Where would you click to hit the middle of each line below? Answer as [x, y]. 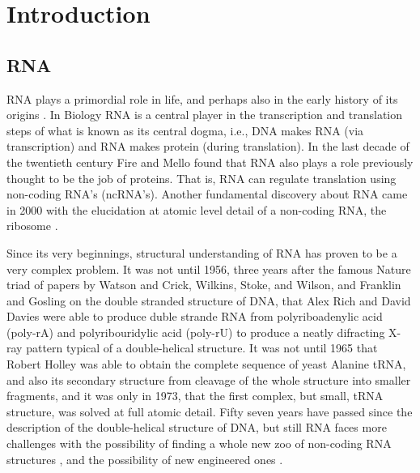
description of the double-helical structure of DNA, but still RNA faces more [197, 427]
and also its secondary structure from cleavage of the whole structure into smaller [209, 379]
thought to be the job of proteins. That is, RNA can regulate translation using [202, 178]
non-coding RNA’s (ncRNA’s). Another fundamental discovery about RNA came [207, 194]
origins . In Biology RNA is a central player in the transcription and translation [205, 115]
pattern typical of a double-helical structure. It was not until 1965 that [202, 348]
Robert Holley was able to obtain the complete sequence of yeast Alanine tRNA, [206, 364]
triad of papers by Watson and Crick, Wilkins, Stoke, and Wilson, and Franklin [204, 285]
